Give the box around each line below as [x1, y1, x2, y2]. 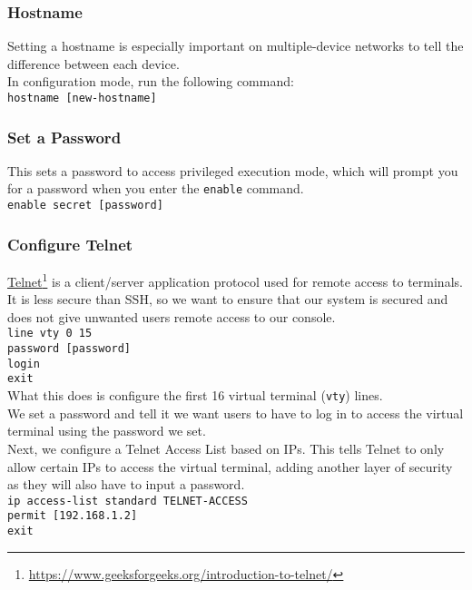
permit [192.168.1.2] [7, 509, 138, 523]
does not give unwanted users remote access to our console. [7, 307, 336, 326]
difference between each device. [7, 54, 180, 73]
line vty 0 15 [7, 327, 93, 340]
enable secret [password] [7, 199, 163, 212]
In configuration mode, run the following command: [7, 72, 294, 91]
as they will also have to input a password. [7, 475, 245, 494]
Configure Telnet [7, 232, 133, 255]
